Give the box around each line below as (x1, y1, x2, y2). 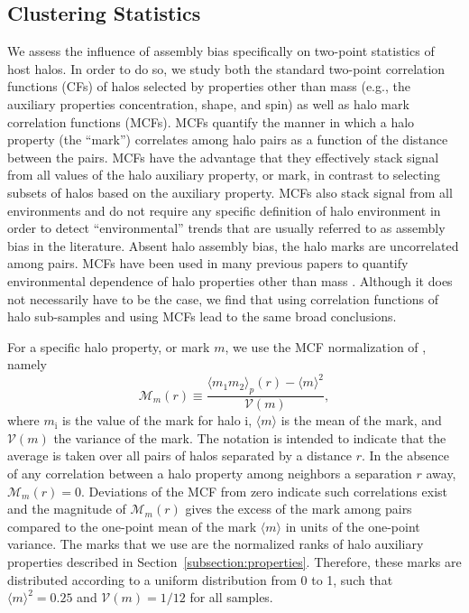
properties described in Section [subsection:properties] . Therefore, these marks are (7, 552, 462, 571)
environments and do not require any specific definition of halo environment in (7, 200, 441, 219)
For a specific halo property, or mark (7, 337, 210, 356)
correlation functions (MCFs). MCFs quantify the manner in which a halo (7, 112, 415, 131)
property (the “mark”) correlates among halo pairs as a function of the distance (7, 130, 448, 149)
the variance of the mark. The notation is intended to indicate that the (53, 428, 446, 447)
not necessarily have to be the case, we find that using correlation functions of (7, 289, 439, 308)
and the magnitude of (7, 499, 126, 518)
